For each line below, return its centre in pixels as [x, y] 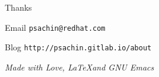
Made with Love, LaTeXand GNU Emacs [79, 67]
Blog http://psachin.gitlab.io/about [78, 47]
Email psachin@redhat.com [55, 27]
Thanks [18, 7]
